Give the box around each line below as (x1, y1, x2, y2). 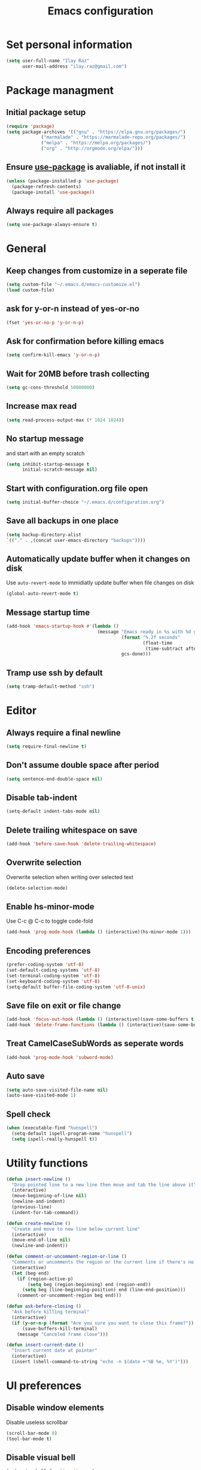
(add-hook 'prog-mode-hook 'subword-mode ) (6, 1054, 114, 1061)
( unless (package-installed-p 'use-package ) (6, 178, 119, 184)
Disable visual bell (6, 1453, 76, 1463)
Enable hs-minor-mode (6, 901, 95, 912)
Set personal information (6, 38, 133, 52)
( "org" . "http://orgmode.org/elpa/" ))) (41, 146, 144, 152)
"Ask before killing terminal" (11, 1309, 90, 1315)
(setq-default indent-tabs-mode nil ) (6, 808, 100, 815)
